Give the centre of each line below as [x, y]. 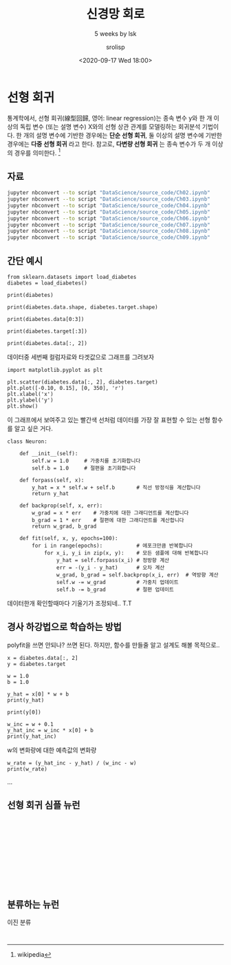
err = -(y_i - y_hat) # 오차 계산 [110, 568]
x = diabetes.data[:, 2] [43, 658]
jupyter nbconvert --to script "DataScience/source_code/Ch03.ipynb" [109, 199]
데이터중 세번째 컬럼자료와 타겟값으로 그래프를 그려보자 [81, 357]
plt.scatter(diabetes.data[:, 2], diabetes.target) [82, 382]
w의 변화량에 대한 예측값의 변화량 [52, 750]
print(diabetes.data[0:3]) [46, 319]
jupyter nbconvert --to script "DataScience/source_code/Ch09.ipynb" [109, 238]
